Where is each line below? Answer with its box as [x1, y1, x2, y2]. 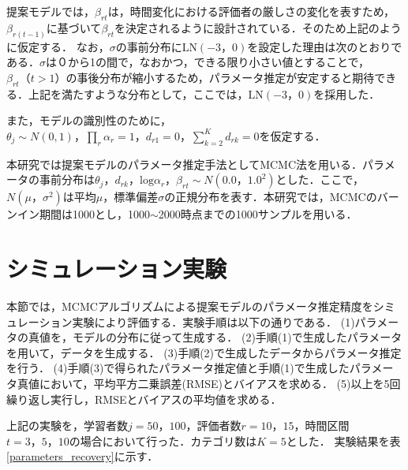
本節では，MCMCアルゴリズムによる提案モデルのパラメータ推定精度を [6, 297, 373, 314]
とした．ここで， [275, 171, 365, 188]
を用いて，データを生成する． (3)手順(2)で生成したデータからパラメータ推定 [6, 344, 402, 360]
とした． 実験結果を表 [286, 432, 401, 449]
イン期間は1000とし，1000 [17, 206, 150, 222]
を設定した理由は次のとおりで [247, 38, 402, 54]
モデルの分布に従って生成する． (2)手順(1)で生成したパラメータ [72, 329, 402, 345]
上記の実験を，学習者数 [6, 417, 128, 434]
